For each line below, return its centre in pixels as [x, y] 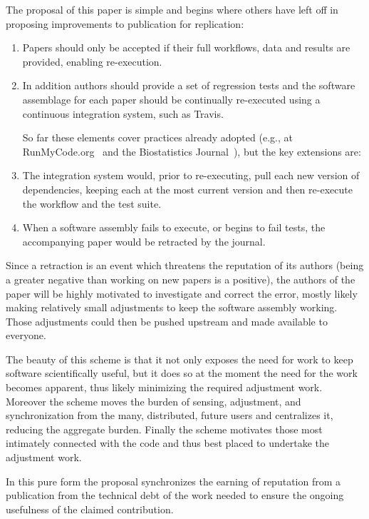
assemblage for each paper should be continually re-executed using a [171, 99]
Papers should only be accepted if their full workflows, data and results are [186, 47]
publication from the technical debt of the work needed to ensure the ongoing [175, 495]
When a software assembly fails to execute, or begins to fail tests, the [174, 227]
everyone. [26, 335]
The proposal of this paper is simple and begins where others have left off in [172, 9]
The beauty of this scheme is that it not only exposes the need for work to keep [180, 359]
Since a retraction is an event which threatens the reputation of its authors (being [185, 265]
